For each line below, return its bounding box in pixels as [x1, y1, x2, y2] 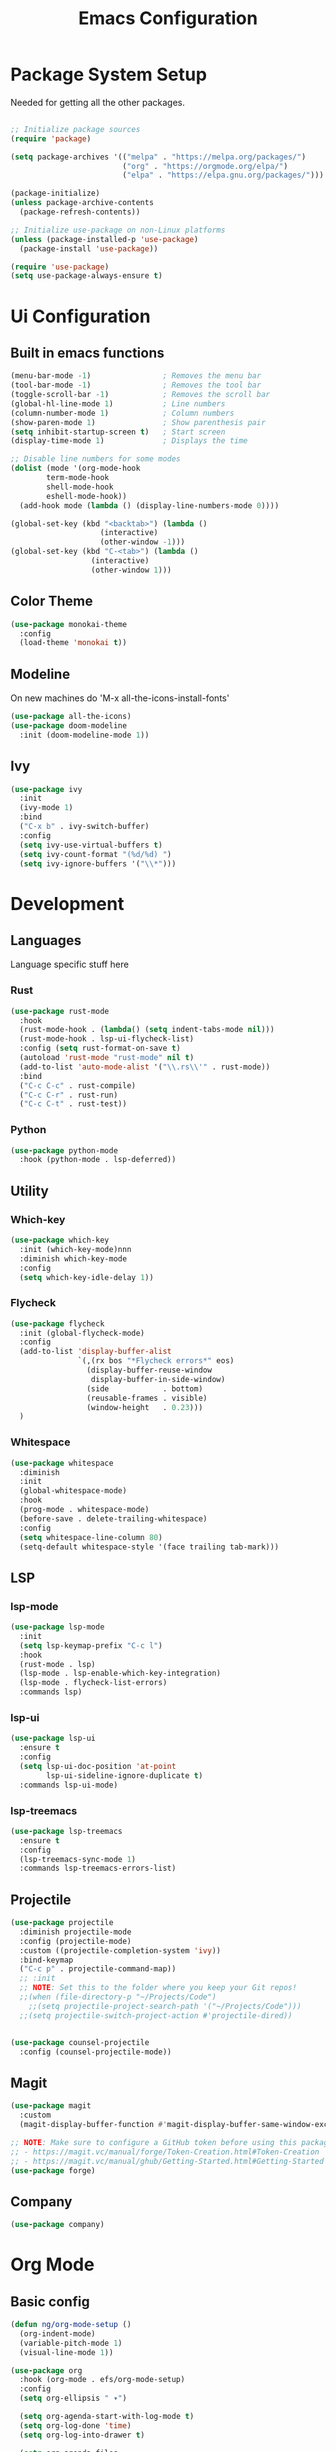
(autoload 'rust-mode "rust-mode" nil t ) [19, 1053, 195, 1063]
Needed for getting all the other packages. [10, 96, 186, 108]
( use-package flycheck [10, 1318, 105, 1329]
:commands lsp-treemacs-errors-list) [19, 1863, 177, 1874]
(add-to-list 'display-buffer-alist [19, 1347, 172, 1357]
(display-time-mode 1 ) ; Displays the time [10, 436, 248, 446]
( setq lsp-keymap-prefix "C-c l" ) [19, 1640, 163, 1651]
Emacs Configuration [78, 7, 258, 30]
